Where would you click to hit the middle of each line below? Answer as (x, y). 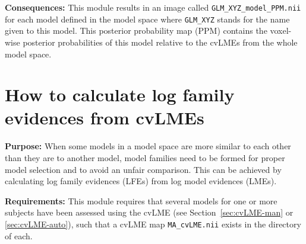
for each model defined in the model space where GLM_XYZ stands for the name (147, 19)
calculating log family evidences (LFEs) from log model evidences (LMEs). (141, 181)
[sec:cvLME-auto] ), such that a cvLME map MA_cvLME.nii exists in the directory (153, 224)
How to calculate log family (120, 94)
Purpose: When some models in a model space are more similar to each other (148, 146)
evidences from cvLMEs (105, 118)
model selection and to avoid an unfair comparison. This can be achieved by (143, 169)
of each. (19, 235)
